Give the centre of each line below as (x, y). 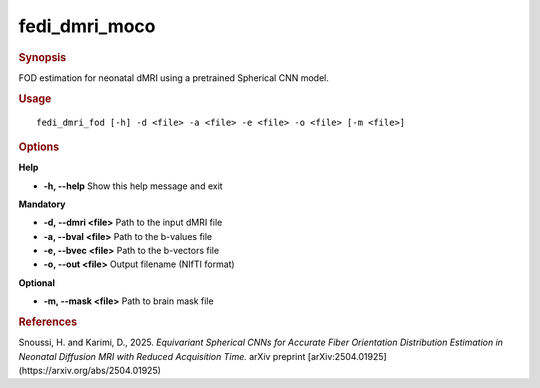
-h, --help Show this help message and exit (133, 186)
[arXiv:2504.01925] (347, 356)
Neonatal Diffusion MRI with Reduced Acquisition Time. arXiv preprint (162, 356)
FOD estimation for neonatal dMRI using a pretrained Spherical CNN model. (173, 77)
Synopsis (42, 57)
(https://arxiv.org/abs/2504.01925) (90, 371)
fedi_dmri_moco (87, 26)
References (48, 322)
